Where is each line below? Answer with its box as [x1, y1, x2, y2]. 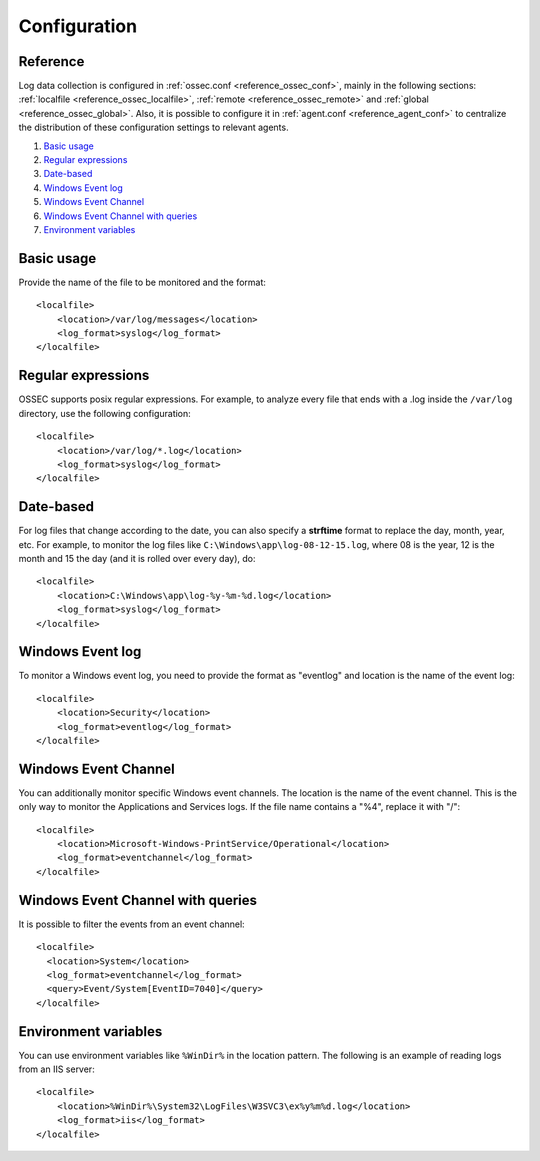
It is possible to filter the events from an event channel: [18, 918, 245, 930]
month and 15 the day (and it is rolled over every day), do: [18, 552, 256, 564]
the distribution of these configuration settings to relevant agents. [18, 121, 289, 134]
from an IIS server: [18, 1063, 95, 1075]
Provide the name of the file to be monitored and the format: [18, 276, 267, 288]
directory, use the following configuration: [18, 407, 192, 419]
